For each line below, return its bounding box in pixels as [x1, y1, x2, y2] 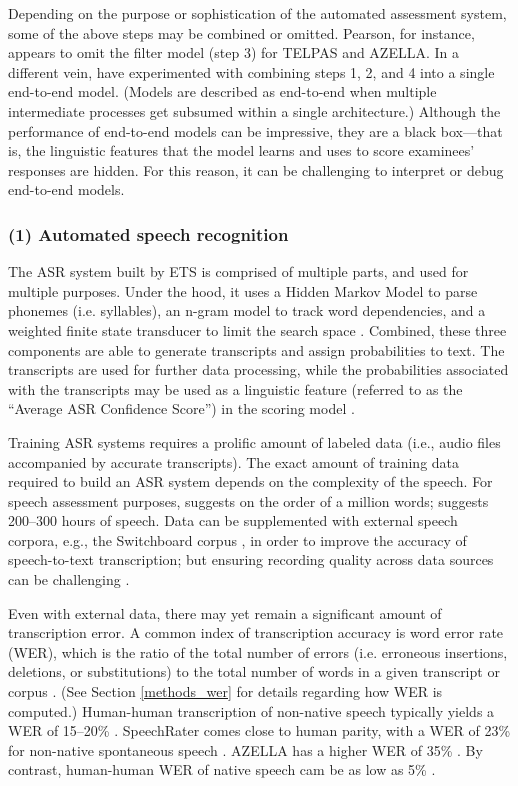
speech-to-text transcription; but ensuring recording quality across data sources [8, 549, 494, 570]
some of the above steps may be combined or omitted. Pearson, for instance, [8, 22, 475, 43]
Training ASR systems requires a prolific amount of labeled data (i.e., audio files [8, 431, 501, 452]
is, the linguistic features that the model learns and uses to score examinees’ [8, 140, 475, 161]
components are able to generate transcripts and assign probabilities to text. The [8, 339, 505, 360]
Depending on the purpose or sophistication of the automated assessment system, [8, 3, 507, 23]
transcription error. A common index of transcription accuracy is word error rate [8, 622, 504, 643]
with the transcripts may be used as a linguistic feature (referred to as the [8, 378, 463, 399]
